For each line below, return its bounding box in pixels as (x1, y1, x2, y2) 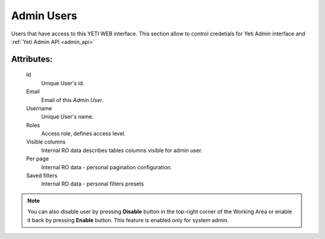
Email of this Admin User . (41, 96, 104, 103)
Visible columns (26, 138, 66, 145)
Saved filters (26, 172, 58, 180)
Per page (26, 155, 49, 162)
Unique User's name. (41, 113, 94, 120)
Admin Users (11, 9, 78, 22)
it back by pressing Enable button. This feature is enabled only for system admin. (27, 216, 229, 223)
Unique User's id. (41, 79, 84, 86)
